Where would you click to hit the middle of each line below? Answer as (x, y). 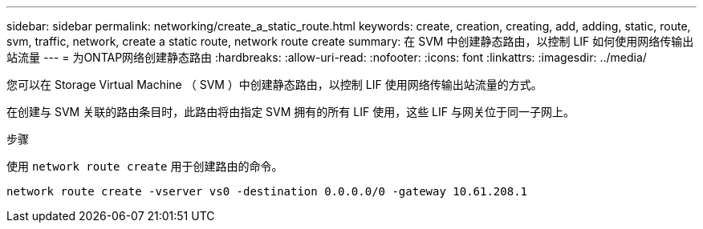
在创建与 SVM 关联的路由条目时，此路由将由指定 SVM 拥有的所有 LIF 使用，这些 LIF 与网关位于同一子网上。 (291, 112)
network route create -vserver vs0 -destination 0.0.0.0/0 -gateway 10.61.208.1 (267, 191)
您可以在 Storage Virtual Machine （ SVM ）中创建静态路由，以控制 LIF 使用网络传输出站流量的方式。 (274, 84)
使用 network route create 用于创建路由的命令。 (145, 166)
